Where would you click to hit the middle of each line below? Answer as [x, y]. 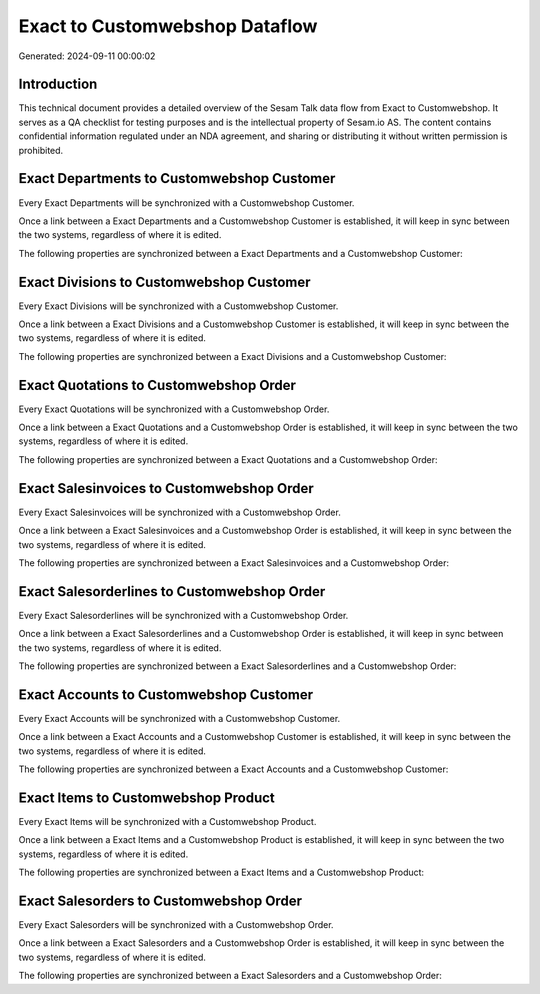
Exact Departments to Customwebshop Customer [177, 178]
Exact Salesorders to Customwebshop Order [160, 900]
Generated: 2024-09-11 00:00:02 [87, 56]
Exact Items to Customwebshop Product [146, 797]
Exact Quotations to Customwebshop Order [157, 385]
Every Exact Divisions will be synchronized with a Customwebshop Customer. [178, 306]
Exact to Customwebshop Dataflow [168, 26]
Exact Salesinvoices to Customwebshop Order [166, 488]
